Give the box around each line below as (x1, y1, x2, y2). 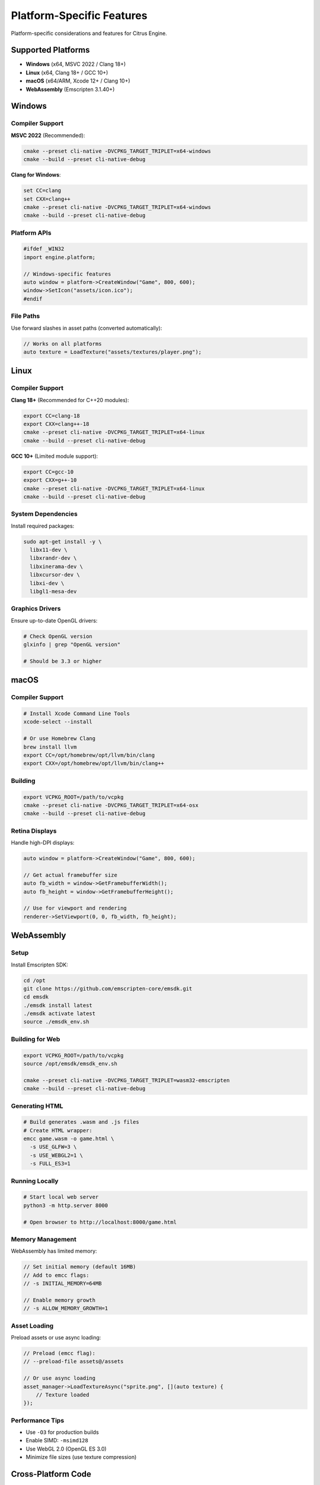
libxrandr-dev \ (30, 555, 77, 561)
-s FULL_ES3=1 (30, 1160, 71, 1167)
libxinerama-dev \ (30, 563, 83, 570)
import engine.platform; (23, 254, 96, 261)
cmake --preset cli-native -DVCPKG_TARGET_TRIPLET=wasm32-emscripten (23, 1077, 230, 1083)
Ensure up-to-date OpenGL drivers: (11, 617, 98, 624)
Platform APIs (11, 229, 52, 237)
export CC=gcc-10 (23, 468, 74, 475)
